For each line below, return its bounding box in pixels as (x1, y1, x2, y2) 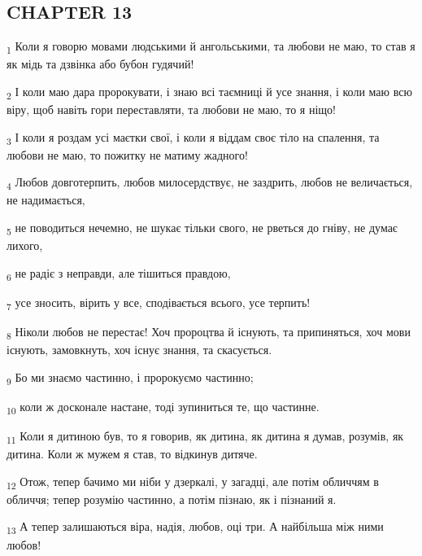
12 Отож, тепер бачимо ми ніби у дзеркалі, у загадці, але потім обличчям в (7, 472, 379, 492)
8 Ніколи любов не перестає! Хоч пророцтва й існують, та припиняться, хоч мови (7, 323, 411, 342)
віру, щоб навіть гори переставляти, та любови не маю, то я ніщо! (7, 101, 336, 118)
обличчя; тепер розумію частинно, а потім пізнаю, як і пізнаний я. (7, 490, 337, 507)
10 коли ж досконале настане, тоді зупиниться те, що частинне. (7, 397, 320, 417)
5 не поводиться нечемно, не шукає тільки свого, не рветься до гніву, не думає (7, 219, 398, 238)
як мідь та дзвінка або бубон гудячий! (7, 55, 194, 72)
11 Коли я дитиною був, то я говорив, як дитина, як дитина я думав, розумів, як (7, 427, 404, 446)
